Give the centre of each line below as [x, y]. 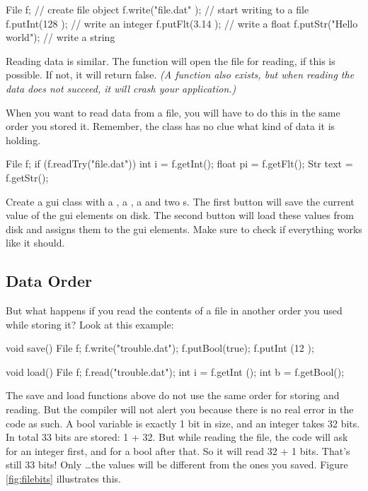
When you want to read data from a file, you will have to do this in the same [173, 112]
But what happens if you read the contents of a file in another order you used [174, 310]
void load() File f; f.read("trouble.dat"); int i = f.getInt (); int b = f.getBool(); [175, 371]
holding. [23, 140]
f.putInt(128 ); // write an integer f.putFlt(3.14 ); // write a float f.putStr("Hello [182, 23]
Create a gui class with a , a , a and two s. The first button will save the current [180, 201]
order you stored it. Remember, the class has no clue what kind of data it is [171, 126]
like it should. [35, 243]
